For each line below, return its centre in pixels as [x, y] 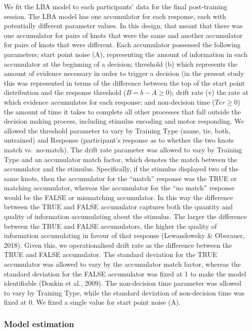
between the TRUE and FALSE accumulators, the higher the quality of [110, 226]
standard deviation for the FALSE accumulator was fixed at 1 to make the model [125, 273]
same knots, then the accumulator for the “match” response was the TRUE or [120, 178]
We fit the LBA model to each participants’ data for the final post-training [116, 6]
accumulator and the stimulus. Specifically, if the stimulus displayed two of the [121, 169]
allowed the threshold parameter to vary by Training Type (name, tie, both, [117, 130]
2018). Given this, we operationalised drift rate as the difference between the [118, 245]
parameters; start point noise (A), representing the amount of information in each [126, 54]
